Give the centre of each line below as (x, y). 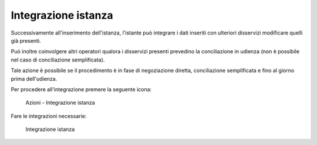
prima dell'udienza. (34, 78)
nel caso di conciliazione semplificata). (58, 60)
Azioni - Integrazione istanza (60, 103)
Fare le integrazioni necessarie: (49, 116)
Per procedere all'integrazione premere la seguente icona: (81, 89)
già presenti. (26, 40)
